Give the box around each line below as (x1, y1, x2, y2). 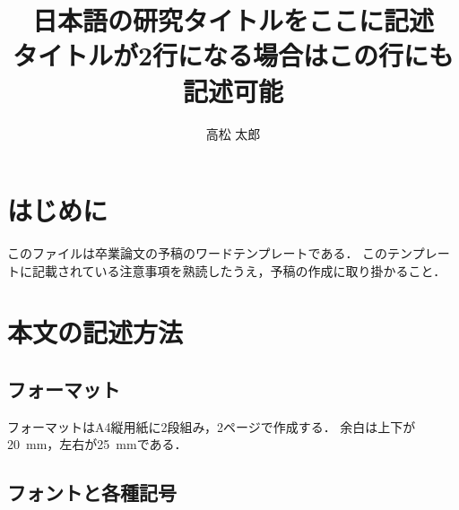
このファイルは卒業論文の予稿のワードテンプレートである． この (7, 244, 388, 263)
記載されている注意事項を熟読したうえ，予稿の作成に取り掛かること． (31, 261, 446, 280)
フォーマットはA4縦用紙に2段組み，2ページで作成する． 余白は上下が (7, 417, 416, 436)
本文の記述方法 (7, 314, 184, 350)
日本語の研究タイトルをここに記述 (31, 2, 434, 39)
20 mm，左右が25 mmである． (7, 435, 187, 454)
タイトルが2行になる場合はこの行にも (12, 37, 455, 73)
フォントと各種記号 (7, 479, 177, 506)
